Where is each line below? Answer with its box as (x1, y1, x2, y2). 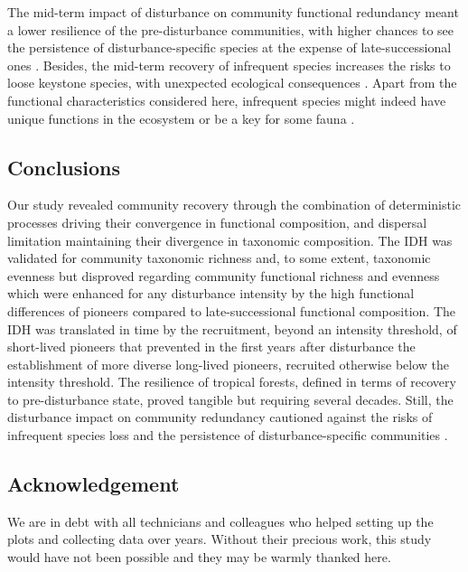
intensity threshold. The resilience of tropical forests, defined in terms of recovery (7, 372, 456, 391)
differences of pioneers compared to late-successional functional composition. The (7, 301, 455, 320)
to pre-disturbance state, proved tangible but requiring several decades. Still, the (7, 389, 454, 408)
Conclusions (7, 153, 121, 181)
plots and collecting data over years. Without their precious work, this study (7, 530, 432, 549)
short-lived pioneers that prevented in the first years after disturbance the (7, 337, 416, 356)
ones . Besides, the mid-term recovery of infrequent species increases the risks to (7, 55, 451, 74)
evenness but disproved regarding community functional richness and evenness (7, 266, 440, 285)
